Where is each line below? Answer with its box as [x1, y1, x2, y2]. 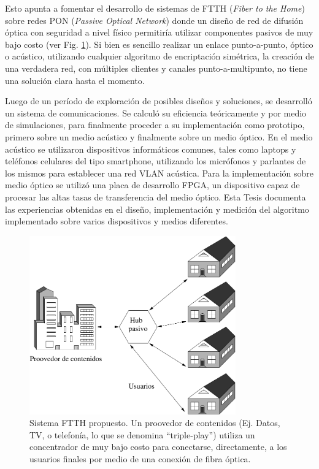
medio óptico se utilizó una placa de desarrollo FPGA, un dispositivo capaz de [5, 178, 300, 191]
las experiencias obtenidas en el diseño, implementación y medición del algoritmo [5, 202, 309, 215]
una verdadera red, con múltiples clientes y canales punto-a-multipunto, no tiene [5, 61, 307, 74]
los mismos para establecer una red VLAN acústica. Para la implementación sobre [5, 166, 314, 179]
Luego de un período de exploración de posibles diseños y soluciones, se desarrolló [5, 94, 312, 107]
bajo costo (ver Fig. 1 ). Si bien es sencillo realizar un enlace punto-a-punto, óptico [5, 37, 313, 50]
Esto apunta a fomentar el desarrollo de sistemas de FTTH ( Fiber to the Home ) [5, 2, 305, 14]
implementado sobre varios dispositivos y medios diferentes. [5, 215, 228, 227]
